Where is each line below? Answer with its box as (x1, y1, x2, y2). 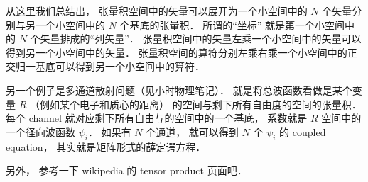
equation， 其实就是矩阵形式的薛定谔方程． (6, 139, 206, 154)
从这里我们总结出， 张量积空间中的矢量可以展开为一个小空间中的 (6, 4, 308, 18)
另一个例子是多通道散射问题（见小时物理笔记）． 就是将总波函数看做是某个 (6, 82, 352, 97)
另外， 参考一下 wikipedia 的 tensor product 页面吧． (6, 163, 247, 178)
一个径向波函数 (6, 124, 75, 139)
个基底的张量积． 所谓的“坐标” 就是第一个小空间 (119, 17, 345, 32)
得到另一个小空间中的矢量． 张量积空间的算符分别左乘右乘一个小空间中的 (6, 45, 347, 59)
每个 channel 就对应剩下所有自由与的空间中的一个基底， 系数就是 (6, 110, 308, 125)
